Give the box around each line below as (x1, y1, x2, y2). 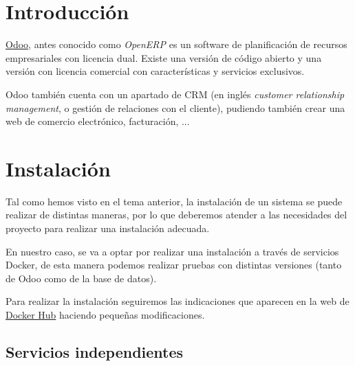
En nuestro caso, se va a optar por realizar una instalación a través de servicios (6, 244, 339, 258)
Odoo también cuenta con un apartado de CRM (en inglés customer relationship (6, 87, 345, 101)
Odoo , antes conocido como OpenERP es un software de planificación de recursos (6, 37, 347, 52)
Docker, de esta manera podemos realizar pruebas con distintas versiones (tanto (6, 258, 342, 272)
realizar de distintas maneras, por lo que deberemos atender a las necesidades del (6, 207, 347, 222)
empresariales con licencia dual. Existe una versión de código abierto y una (6, 50, 322, 65)
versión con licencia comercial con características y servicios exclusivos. (6, 64, 305, 78)
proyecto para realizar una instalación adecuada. (6, 221, 210, 235)
